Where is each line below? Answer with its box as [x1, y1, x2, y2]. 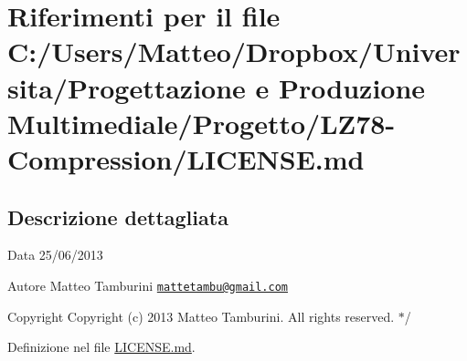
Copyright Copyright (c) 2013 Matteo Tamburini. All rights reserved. [7, 306, 395, 325]
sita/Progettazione [7, 68, 246, 106]
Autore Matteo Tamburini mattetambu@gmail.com [7, 275, 289, 294]
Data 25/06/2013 [7, 245, 103, 264]
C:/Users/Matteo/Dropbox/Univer [7, 33, 461, 70]
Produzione [279, 68, 426, 106]
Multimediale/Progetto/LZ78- [7, 104, 396, 141]
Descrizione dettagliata [7, 202, 228, 231]
